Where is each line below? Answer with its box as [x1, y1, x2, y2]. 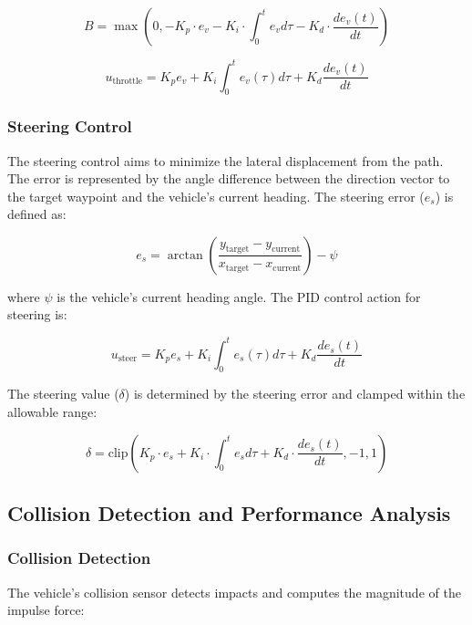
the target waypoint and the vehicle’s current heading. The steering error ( [7, 186, 425, 205]
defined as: [7, 204, 67, 224]
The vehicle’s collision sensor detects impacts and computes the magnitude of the [7, 582, 461, 601]
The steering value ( [7, 384, 119, 403]
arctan [167, 248, 203, 262]
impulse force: [7, 600, 85, 620]
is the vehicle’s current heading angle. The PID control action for [56, 286, 421, 306]
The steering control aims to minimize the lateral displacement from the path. [7, 151, 444, 170]
